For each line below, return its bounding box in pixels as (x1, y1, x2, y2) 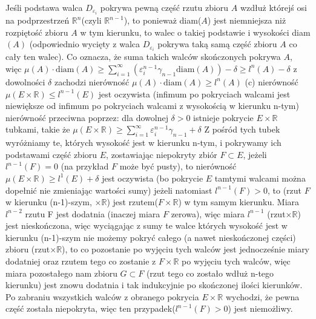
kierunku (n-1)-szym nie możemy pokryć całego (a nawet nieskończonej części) (5, 231, 296, 243)
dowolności (5, 75, 45, 88)
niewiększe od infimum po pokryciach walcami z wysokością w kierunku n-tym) (5, 99, 299, 112)
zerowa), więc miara (171, 207, 245, 220)
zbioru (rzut (5, 243, 50, 255)
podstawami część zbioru (5, 148, 97, 160)
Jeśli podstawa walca (5, 1, 83, 13)
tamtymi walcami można (214, 171, 306, 184)
